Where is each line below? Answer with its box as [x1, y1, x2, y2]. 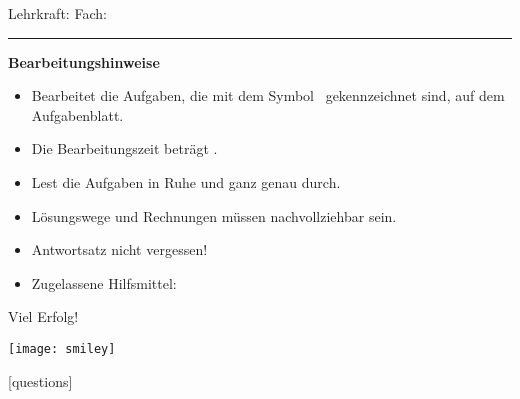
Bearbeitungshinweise [8, 51, 160, 72]
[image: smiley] [8, 341, 116, 356]
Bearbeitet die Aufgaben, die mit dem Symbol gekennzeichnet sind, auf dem [31, 85, 505, 106]
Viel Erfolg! [8, 306, 79, 327]
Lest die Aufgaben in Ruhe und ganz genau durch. [31, 171, 341, 192]
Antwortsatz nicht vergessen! [31, 239, 208, 260]
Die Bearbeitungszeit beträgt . [31, 138, 218, 159]
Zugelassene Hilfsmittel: [31, 272, 177, 293]
